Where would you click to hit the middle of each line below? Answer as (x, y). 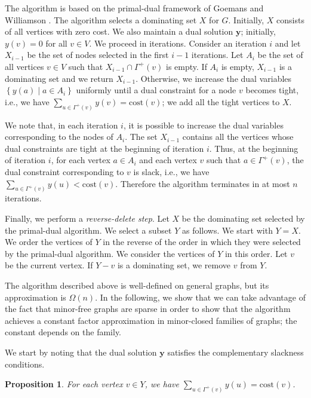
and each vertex (168, 160)
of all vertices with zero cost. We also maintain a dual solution (119, 31)
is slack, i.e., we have (171, 171)
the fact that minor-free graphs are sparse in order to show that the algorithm (148, 309)
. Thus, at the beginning (254, 148)
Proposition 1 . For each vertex (64, 384)
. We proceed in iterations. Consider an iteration (178, 43)
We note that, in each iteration (61, 125)
